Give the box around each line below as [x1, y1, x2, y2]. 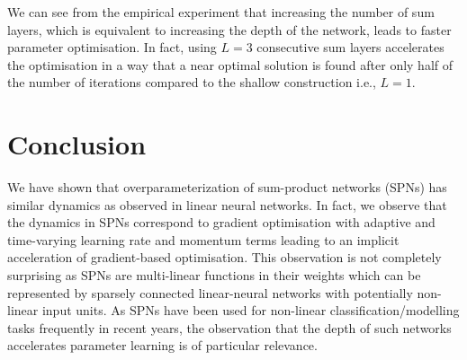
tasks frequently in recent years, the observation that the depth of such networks [7, 318, 452, 337]
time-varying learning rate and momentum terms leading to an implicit [7, 230, 400, 249]
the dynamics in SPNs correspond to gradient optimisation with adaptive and [7, 213, 436, 232]
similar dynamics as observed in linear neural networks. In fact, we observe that [7, 195, 447, 214]
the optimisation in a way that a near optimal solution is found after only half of [7, 55, 454, 74]
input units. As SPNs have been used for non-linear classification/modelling [41, 301, 460, 320]
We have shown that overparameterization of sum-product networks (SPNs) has [7, 178, 447, 197]
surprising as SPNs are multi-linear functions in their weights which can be [7, 266, 421, 285]
